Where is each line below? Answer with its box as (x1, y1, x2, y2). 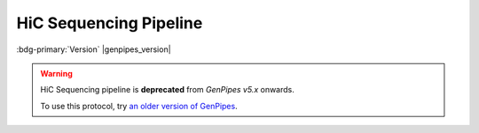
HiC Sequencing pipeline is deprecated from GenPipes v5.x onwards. (40, 85, 294, 95)
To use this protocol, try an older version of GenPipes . (40, 100, 239, 111)
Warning (40, 68, 73, 78)
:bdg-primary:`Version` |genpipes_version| (16, 44, 172, 55)
